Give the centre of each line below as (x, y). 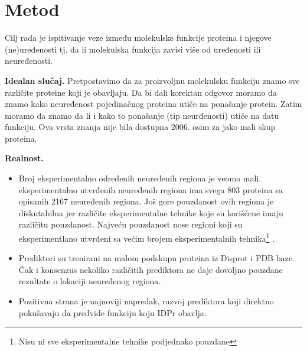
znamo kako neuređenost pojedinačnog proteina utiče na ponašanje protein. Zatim (153, 104)
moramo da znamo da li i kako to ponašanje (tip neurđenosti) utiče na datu (142, 115)
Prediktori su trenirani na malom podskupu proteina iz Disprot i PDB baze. (156, 258)
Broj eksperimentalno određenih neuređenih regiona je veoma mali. (140, 178)
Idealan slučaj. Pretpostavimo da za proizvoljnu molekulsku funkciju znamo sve (152, 80)
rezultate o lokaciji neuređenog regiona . (90, 281)
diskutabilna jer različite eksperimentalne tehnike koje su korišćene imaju (151, 212)
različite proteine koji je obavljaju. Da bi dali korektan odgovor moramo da (141, 92)
